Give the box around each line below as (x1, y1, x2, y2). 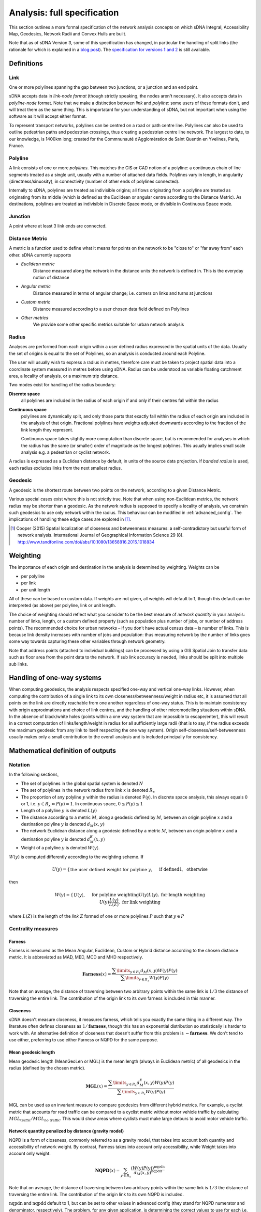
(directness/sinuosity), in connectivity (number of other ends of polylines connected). (9, 178, 180, 184)
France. (9, 143, 24, 148)
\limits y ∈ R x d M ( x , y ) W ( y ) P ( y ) (116, 968, 178, 975)
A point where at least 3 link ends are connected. (9, 223, 107, 229)
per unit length (21, 587, 50, 592)
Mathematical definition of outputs (9, 747, 116, 755)
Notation (9, 761, 30, 768)
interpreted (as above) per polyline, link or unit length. (9, 603, 116, 608)
